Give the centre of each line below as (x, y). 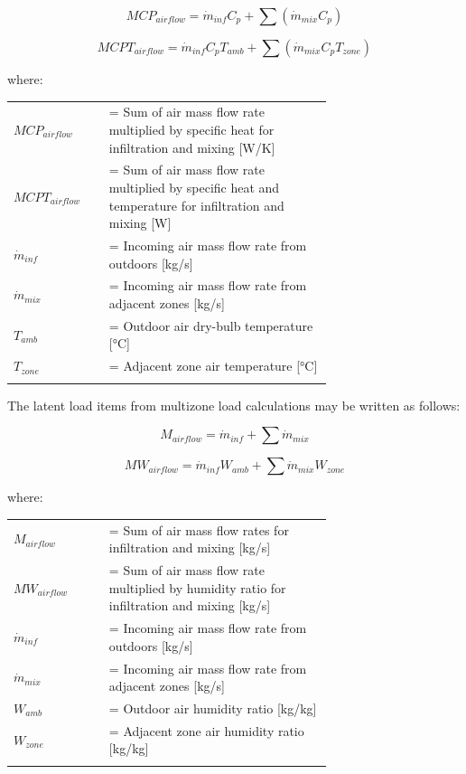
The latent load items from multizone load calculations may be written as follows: (234, 405)
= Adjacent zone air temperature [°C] (213, 366)
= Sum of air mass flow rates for (199, 529)
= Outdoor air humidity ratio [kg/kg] (213, 708)
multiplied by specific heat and (194, 187)
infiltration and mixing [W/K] (192, 147)
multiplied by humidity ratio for (197, 587)
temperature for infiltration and (196, 205)
